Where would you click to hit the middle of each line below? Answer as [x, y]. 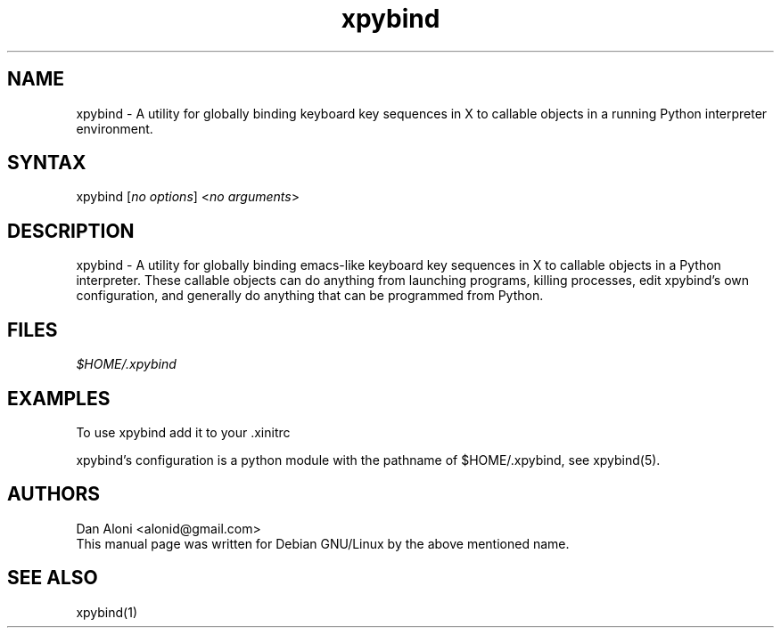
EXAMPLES [59, 398]
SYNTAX [47, 163]
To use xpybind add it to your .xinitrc [183, 432]
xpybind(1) [107, 612]
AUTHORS [54, 494]
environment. [115, 128]
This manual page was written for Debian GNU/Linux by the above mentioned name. [323, 543]
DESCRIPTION [71, 231]
